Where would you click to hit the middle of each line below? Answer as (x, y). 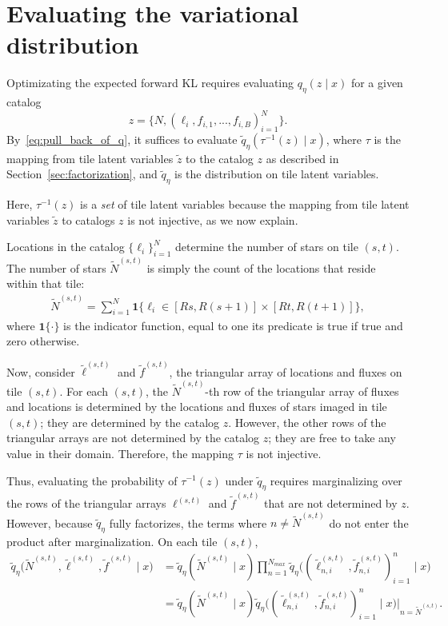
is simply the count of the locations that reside (261, 267)
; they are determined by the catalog (130, 422)
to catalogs (88, 219)
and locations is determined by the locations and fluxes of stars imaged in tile (197, 407)
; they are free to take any (332, 438)
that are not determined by (331, 503)
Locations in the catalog (66, 247)
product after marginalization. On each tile (112, 542)
